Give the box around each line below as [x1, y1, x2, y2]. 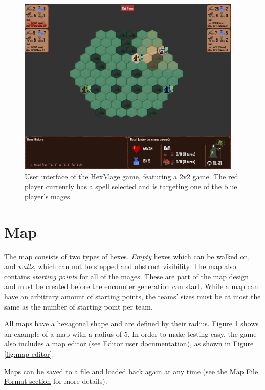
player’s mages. [25, 191, 72, 201]
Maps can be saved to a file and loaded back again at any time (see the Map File [4, 365, 258, 376]
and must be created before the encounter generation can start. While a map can [4, 281, 258, 292]
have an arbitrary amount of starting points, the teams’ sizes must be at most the [4, 291, 261, 302]
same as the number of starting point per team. [4, 301, 153, 312]
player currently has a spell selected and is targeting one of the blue [25, 181, 237, 192]
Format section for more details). [4, 376, 107, 386]
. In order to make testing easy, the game [127, 328, 257, 339]
